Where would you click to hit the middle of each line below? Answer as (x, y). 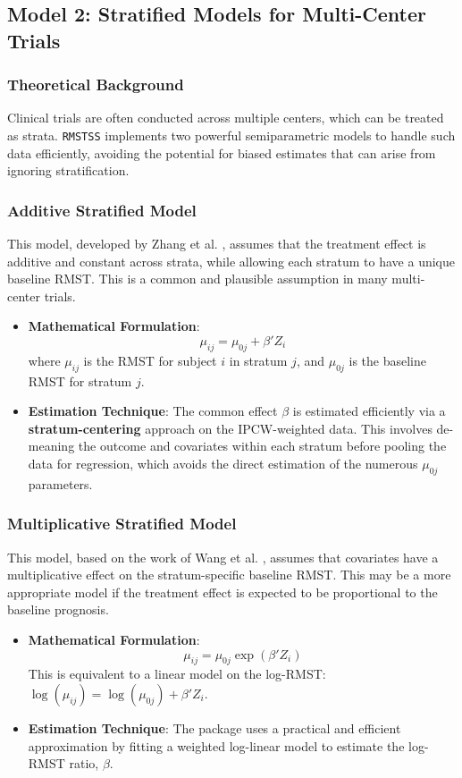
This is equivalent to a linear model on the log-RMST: (177, 674)
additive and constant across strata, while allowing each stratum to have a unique (231, 261)
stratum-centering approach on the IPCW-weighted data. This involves (230, 428)
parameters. (60, 483)
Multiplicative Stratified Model (122, 524)
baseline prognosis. (58, 609)
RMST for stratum (80, 381)
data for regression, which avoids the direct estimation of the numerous (223, 463)
